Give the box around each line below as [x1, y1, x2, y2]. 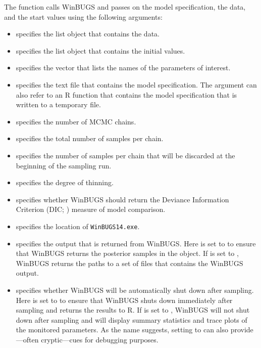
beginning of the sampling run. [16, 160, 112, 170]
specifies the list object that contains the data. [16, 28, 160, 39]
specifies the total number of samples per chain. [16, 133, 164, 144]
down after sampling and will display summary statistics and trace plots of [16, 314, 247, 325]
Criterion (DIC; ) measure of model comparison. [16, 204, 166, 214]
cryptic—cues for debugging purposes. [41, 334, 159, 344]
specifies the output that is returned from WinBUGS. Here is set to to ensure [16, 238, 256, 248]
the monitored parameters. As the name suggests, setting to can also [16, 324, 229, 335]
